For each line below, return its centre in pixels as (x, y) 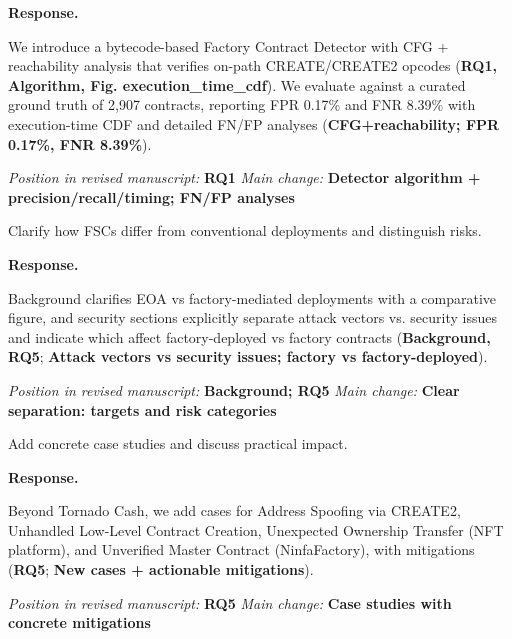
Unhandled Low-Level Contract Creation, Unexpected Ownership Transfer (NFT (256, 529)
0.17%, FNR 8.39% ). (80, 143)
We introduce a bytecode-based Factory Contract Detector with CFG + (228, 45)
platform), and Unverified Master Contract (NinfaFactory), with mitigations (241, 549)
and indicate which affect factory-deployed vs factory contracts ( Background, (249, 336)
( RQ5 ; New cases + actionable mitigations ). (161, 569)
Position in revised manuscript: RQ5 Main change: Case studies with (230, 602)
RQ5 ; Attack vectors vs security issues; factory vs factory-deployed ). (248, 356)
